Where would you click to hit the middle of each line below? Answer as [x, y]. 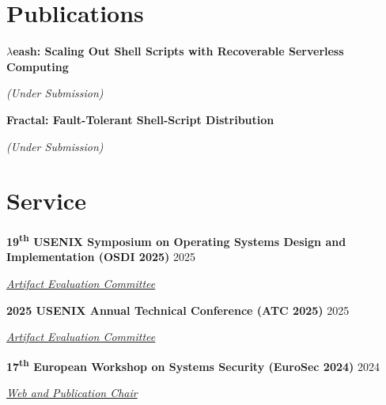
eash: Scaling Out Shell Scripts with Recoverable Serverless [178, 51]
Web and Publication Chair [72, 393]
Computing [38, 66]
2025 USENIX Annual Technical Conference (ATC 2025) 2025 [178, 310]
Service [46, 201]
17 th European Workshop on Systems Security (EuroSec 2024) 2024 [193, 365]
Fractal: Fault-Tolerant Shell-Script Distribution [140, 119]
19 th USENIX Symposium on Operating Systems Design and [176, 240]
